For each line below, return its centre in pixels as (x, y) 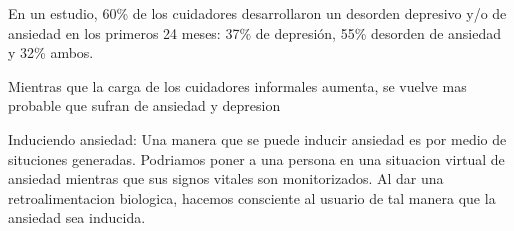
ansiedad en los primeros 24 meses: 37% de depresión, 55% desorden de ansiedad (255, 32)
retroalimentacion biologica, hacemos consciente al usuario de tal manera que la (252, 197)
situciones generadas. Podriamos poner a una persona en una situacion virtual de (256, 158)
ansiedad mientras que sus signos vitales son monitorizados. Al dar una (226, 178)
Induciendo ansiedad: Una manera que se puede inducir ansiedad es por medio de (257, 138)
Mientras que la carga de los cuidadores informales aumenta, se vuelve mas (237, 85)
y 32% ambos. (51, 52)
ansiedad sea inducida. (77, 217)
